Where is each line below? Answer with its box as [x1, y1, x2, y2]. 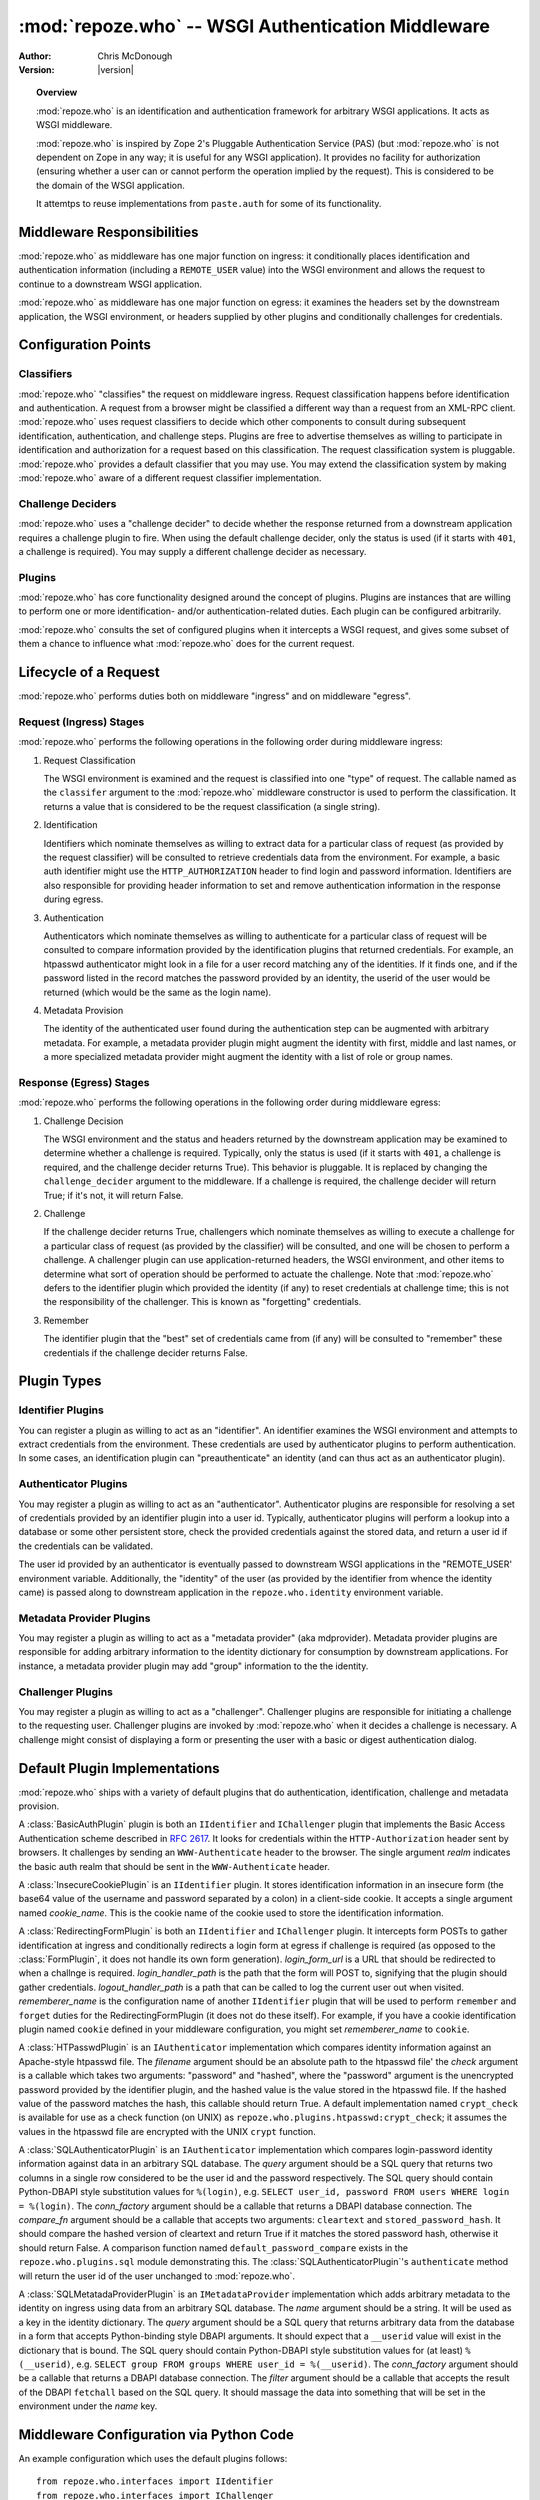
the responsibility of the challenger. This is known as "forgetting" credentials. [43, 1296, 362, 1308]
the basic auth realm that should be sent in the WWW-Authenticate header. [18, 1860, 330, 1872]
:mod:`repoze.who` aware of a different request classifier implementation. [18, 472, 322, 484]
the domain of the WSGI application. [36, 179, 185, 191]
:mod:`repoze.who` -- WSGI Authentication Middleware [18, 15, 490, 37]
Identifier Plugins [18, 1403, 104, 1417]
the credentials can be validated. [18, 1540, 154, 1552]
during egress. [43, 893, 104, 905]
